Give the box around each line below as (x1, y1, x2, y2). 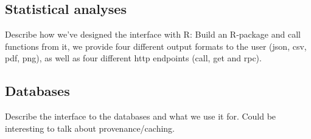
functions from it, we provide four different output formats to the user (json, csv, (5, 39, 307, 52)
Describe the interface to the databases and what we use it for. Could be (5, 110, 276, 123)
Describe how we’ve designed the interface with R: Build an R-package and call (5, 28, 301, 41)
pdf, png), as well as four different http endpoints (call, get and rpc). (5, 52, 262, 64)
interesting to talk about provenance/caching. (5, 121, 175, 134)
